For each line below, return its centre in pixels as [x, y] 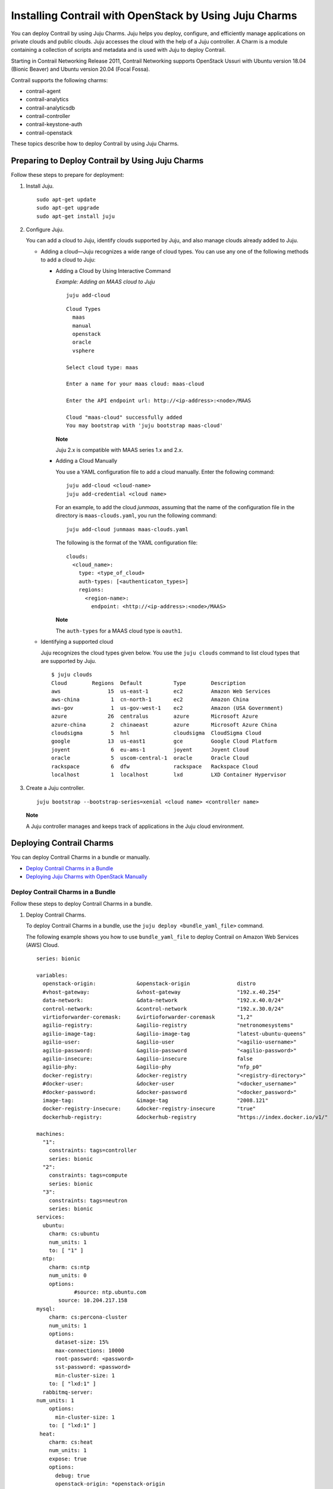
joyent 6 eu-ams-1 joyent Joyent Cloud [150, 750]
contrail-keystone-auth [54, 124]
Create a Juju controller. [55, 788]
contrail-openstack [49, 133]
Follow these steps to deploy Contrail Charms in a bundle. [82, 904]
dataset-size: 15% [82, 1342]
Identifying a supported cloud [77, 642]
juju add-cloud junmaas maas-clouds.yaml [127, 529]
